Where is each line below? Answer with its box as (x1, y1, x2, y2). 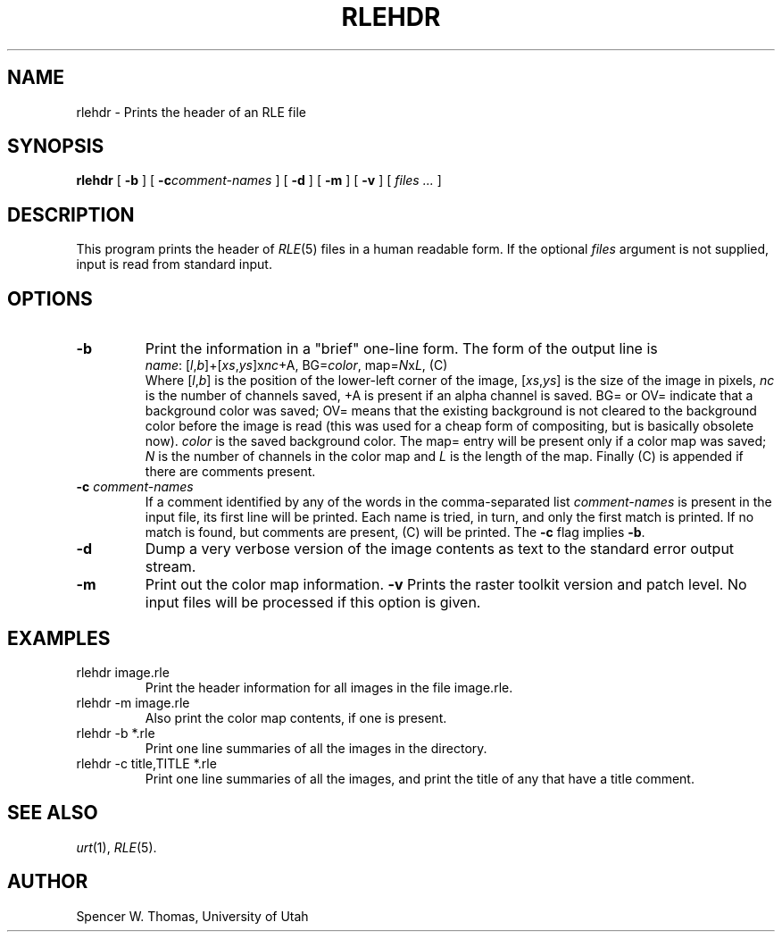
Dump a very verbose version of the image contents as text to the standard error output (145, 540, 735, 558)
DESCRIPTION (7, 203, 135, 226)
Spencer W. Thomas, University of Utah (76, 908, 309, 924)
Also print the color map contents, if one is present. (145, 709, 447, 725)
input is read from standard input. (76, 256, 272, 272)
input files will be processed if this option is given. (145, 593, 481, 612)
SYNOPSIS (7, 135, 104, 158)
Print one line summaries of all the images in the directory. (145, 740, 487, 756)
